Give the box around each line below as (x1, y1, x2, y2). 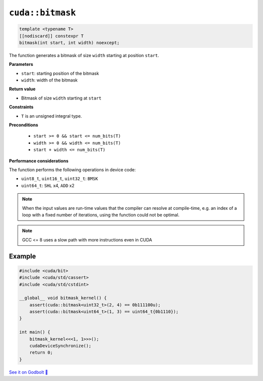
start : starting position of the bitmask (21, 70, 99, 76)
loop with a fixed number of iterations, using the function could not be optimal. (22, 212, 180, 218)
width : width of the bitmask (21, 77, 78, 83)
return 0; (29, 350, 53, 356)
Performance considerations (9, 158, 69, 163)
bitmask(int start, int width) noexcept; (19, 40, 120, 45)
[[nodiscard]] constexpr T (19, 33, 84, 39)
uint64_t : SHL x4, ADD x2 (21, 182, 75, 188)
